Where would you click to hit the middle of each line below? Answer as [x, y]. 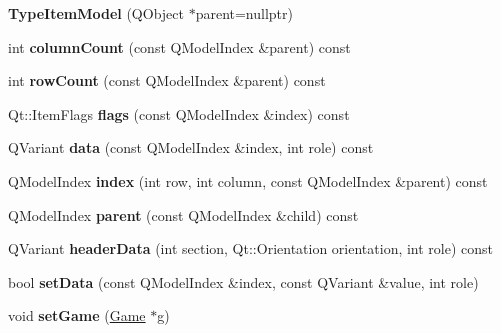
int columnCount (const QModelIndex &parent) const [179, 46]
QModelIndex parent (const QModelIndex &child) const [183, 214]
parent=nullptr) [244, 13]
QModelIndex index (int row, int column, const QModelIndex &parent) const [248, 180]
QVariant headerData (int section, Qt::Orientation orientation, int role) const [251, 248]
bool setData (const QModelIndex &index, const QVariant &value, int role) [243, 281]
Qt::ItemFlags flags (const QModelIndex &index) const [179, 113]
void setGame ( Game [77, 315]
